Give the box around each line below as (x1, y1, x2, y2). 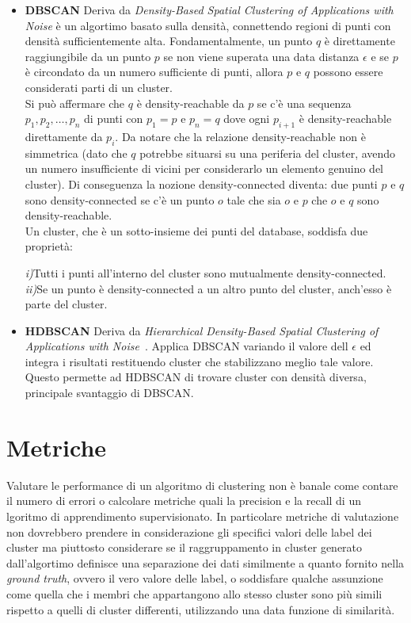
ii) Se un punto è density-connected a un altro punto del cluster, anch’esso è (25, 280, 392, 296)
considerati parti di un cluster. (25, 78, 173, 95)
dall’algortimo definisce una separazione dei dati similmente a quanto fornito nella (6, 554, 405, 571)
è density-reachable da (136, 94, 245, 111)
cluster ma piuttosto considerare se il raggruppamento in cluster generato (6, 539, 363, 556)
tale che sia (226, 191, 281, 208)
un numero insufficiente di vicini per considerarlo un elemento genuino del (25, 160, 384, 177)
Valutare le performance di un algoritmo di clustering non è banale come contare (6, 476, 398, 493)
